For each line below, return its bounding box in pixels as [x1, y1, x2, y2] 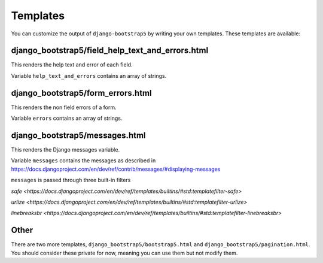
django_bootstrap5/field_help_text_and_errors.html [11, 46, 209, 56]
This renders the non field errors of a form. [11, 104, 117, 111]
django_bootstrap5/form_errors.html [11, 87, 152, 98]
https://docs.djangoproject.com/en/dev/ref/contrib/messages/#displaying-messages [11, 165, 221, 173]
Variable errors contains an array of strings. [11, 114, 123, 122]
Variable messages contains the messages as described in [11, 157, 156, 164]
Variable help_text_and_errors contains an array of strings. [11, 72, 167, 79]
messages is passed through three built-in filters [11, 177, 131, 184]
